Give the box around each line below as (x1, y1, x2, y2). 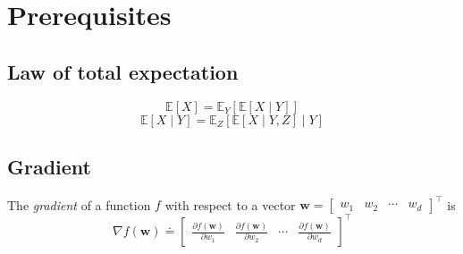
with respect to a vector (164, 195, 296, 214)
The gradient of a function (7, 195, 151, 214)
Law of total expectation (7, 57, 239, 85)
